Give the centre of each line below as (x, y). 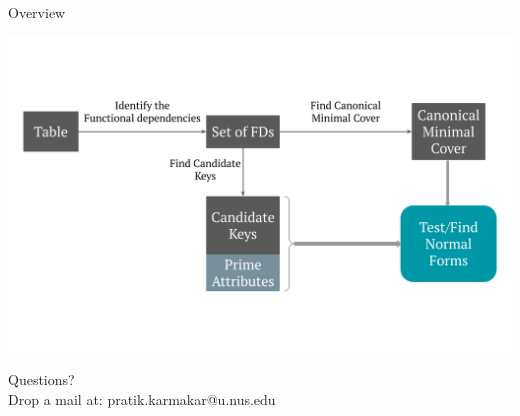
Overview (37, 12)
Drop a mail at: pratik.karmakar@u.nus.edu (142, 398)
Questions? (41, 379)
